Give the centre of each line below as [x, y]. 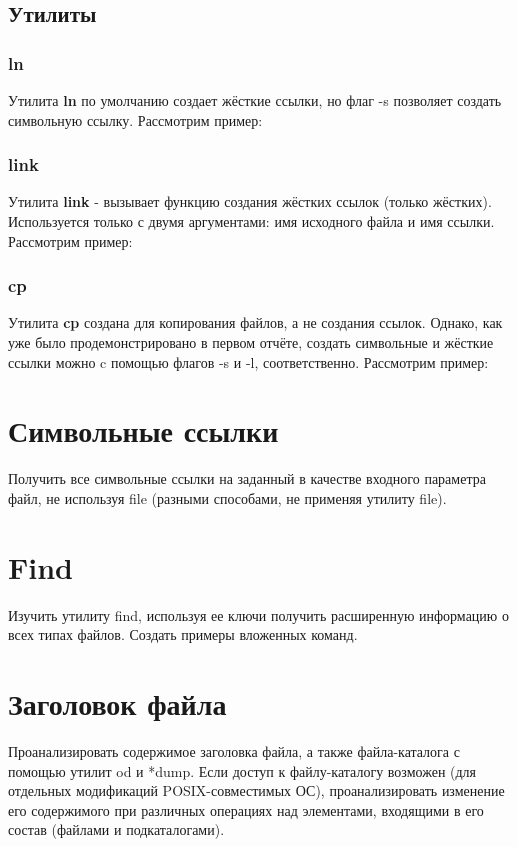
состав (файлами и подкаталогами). [116, 829]
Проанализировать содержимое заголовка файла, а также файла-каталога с [234, 750]
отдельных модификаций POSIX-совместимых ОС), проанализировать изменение [256, 790]
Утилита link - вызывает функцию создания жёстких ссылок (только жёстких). [250, 201]
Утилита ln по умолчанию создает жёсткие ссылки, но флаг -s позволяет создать [255, 100]
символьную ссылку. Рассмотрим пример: [135, 119]
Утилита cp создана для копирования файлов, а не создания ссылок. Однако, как [255, 322]
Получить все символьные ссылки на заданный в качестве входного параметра [247, 478]
